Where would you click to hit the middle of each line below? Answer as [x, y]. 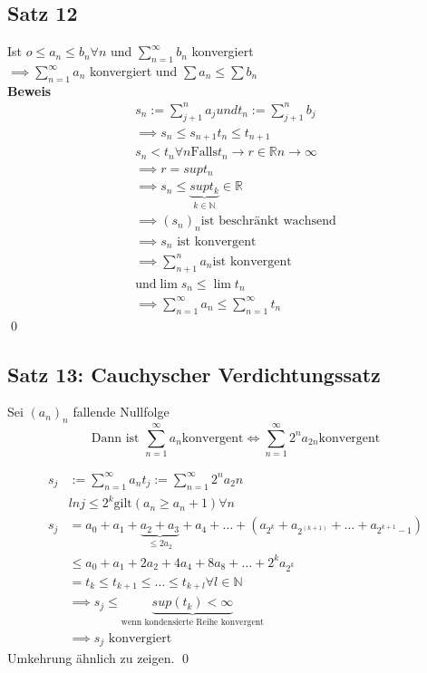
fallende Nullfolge [121, 412]
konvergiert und [134, 71]
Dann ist [115, 438]
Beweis [29, 90]
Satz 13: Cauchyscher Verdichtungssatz [194, 374]
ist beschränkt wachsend [268, 221]
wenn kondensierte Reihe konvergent [193, 623]
